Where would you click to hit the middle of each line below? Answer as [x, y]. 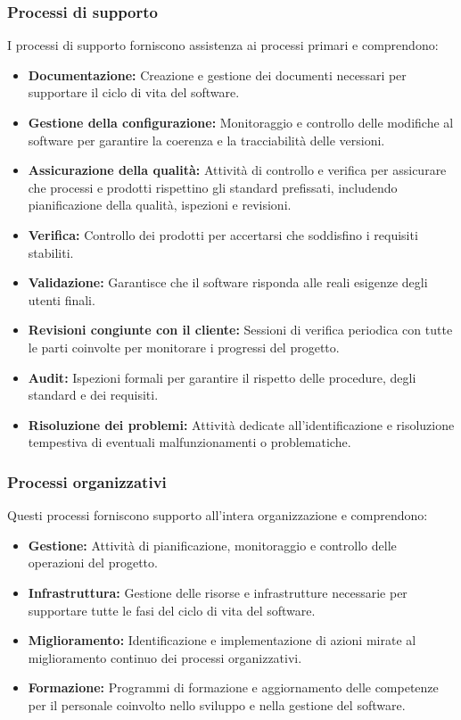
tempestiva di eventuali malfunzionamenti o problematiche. [189, 442]
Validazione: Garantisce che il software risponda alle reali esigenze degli [228, 282]
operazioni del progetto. [93, 563]
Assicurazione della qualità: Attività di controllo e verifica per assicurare [237, 170]
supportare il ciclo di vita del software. [134, 92]
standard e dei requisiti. [93, 395]
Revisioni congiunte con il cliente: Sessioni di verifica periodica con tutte [240, 330]
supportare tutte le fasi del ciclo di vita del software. [172, 610]
